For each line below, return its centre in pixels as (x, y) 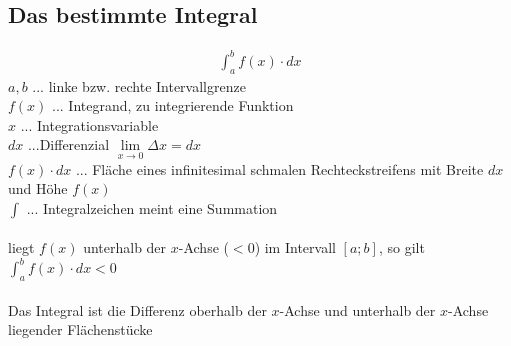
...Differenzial (68, 144)
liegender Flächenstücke (80, 329)
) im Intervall (295, 247)
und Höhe (38, 188)
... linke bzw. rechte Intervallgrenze (139, 85)
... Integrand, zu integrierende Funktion (173, 105)
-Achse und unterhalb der (357, 309)
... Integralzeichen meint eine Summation (152, 207)
